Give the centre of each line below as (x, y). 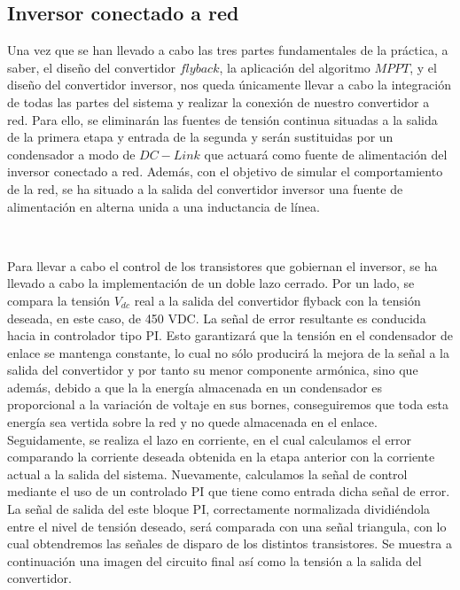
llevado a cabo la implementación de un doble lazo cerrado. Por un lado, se (211, 283)
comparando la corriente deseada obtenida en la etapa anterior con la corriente (221, 457)
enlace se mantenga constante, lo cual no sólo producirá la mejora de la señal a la (228, 352)
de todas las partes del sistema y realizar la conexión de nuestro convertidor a (218, 101)
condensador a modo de (71, 154)
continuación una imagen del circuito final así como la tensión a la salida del (214, 560)
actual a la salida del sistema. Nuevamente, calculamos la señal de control (207, 474)
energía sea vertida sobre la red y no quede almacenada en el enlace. (192, 422)
